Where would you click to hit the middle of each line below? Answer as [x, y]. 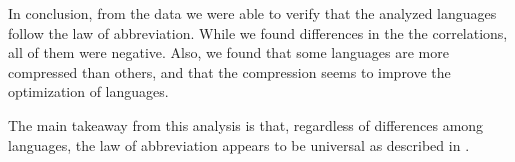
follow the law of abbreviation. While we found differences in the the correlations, [258, 32]
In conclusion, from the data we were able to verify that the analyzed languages [252, 13]
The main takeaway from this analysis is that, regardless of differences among [246, 124]
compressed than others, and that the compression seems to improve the [229, 71]
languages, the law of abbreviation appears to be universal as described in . [239, 144]
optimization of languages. [88, 91]
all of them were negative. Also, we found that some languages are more [228, 52]
